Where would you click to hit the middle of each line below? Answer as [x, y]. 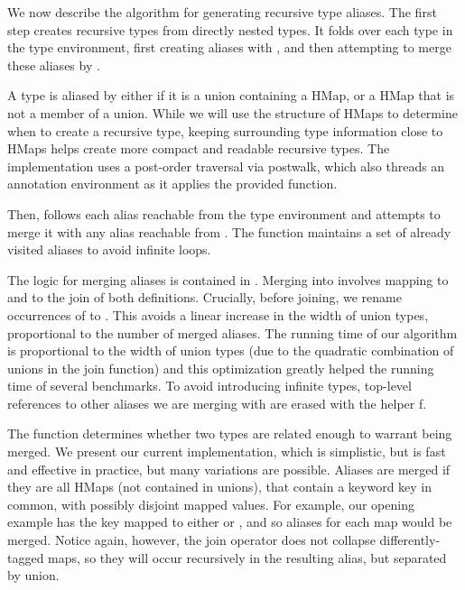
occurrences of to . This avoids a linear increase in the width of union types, [218, 314]
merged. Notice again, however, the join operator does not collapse [191, 540]
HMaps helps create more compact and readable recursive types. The [199, 148]
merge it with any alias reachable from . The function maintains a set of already [229, 231]
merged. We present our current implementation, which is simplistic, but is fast [227, 452]
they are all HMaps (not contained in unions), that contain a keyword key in [220, 487]
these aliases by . [54, 65]
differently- [410, 540]
